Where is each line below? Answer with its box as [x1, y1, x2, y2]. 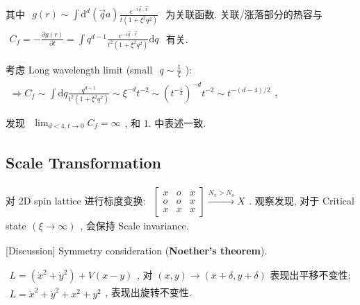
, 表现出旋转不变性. [105, 285, 192, 299]
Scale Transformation [6, 151, 161, 173]
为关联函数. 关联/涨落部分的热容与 [165, 7, 322, 21]
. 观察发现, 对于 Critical [249, 193, 354, 207]
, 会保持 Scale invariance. [80, 218, 189, 232]
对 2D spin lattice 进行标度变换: [6, 193, 146, 207]
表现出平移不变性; [270, 268, 351, 282]
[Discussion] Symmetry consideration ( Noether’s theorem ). [6, 243, 268, 257]
